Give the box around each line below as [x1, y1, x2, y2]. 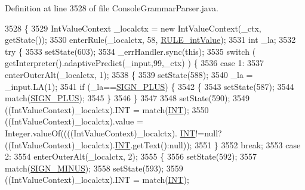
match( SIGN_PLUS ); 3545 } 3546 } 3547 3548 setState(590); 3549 [5, 92, 250, 104]
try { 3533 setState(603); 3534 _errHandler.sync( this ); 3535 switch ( [5, 45, 256, 57]
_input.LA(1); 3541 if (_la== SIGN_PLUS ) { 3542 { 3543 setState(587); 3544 [5, 80, 294, 92]
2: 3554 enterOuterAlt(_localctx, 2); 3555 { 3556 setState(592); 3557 [5, 150, 257, 163]
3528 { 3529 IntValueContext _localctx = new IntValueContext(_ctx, [5, 21, 261, 34]
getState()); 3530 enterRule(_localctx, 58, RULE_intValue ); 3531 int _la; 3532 [5, 33, 296, 46]
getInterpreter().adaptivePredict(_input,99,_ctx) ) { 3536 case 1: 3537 [5, 57, 264, 69]
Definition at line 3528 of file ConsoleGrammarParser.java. [5, 2, 218, 14]
